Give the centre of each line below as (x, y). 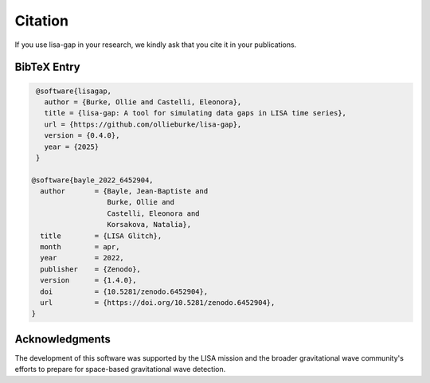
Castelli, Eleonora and (153, 213)
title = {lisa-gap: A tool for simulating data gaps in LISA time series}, (195, 113)
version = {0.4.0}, (82, 136)
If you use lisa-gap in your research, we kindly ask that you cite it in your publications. (156, 45)
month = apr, (80, 247)
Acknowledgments (63, 339)
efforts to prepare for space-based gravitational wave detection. (120, 369)
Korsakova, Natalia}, (149, 225)
